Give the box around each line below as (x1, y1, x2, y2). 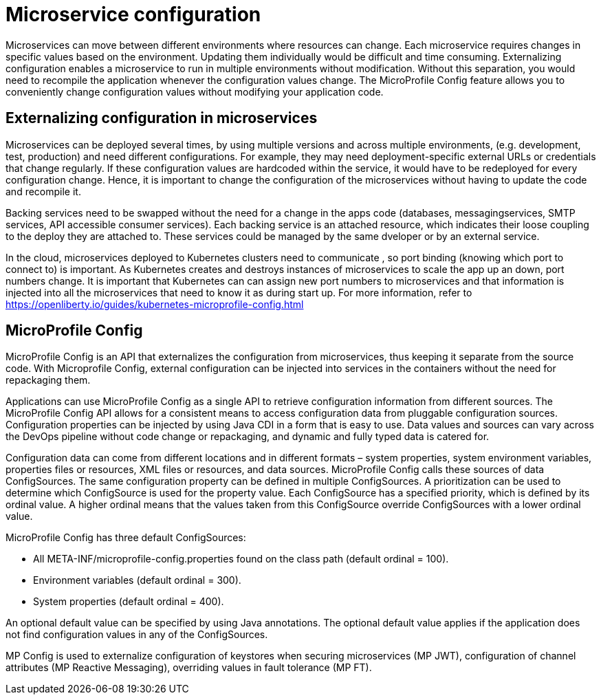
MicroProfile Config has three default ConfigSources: (6, 532, 246, 544)
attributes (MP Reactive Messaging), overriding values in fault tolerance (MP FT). (6, 661, 372, 674)
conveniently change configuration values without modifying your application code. (6, 85, 384, 98)
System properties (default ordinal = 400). (33, 595, 224, 608)
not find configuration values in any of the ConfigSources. (6, 628, 268, 641)
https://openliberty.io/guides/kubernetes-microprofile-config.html (6, 298, 304, 310)
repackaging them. (6, 374, 91, 386)
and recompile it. (6, 185, 81, 197)
